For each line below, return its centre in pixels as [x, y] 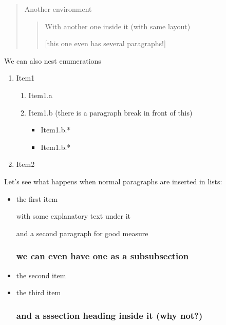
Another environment [58, 9]
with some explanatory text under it [73, 216]
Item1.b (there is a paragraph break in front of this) [110, 112]
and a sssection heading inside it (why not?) [109, 315]
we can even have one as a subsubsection [102, 256]
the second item [41, 275]
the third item [39, 292]
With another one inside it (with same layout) [118, 26]
